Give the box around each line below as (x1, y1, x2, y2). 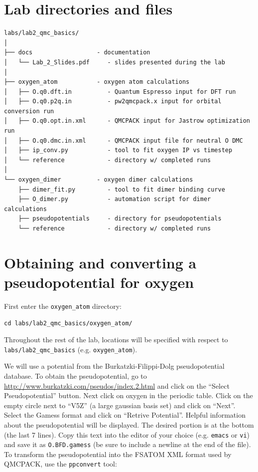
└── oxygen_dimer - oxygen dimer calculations (4, 176, 193, 184)
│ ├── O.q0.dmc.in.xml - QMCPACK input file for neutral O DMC (4, 137, 243, 144)
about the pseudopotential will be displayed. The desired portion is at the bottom (4, 419, 254, 430)
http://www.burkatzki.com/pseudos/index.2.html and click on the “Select (4, 380, 230, 391)
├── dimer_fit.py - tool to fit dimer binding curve (18, 186, 225, 193)
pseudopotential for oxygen (4, 271, 194, 292)
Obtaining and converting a (4, 252, 197, 272)
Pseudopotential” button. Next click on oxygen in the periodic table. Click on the (4, 390, 253, 401)
